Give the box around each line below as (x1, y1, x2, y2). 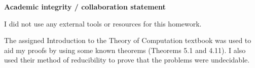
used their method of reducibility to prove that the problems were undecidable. (4, 54, 250, 65)
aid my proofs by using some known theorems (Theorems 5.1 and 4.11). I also (4, 44, 246, 55)
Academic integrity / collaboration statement (4, 1, 166, 11)
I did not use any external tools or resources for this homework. (4, 18, 202, 28)
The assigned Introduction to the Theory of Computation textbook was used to (4, 35, 251, 45)
